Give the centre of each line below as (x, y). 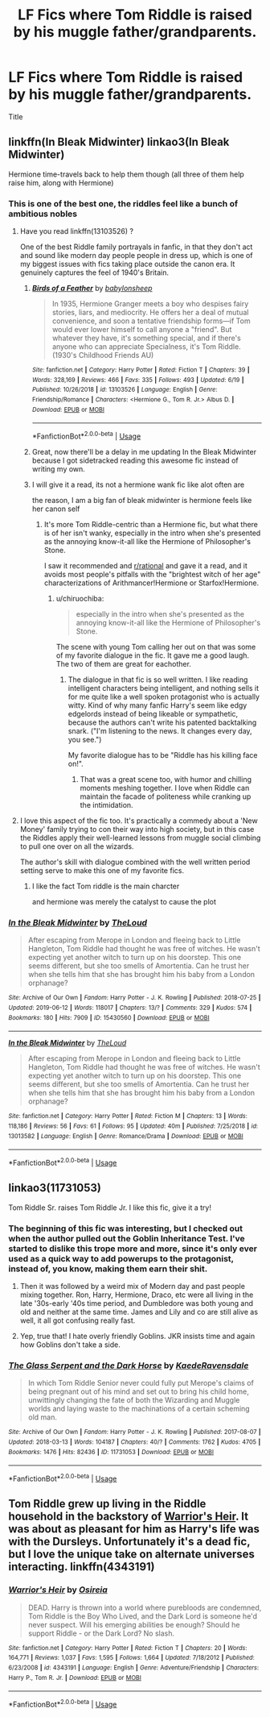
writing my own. (59, 468)
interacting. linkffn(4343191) (82, 1567)
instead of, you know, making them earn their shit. (108, 1269)
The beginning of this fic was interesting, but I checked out (126, 1229)
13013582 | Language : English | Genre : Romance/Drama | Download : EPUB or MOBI (126, 1136)
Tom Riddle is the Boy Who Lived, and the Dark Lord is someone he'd (143, 1616)
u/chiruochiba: (80, 598)
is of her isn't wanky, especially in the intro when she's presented (152, 533)
